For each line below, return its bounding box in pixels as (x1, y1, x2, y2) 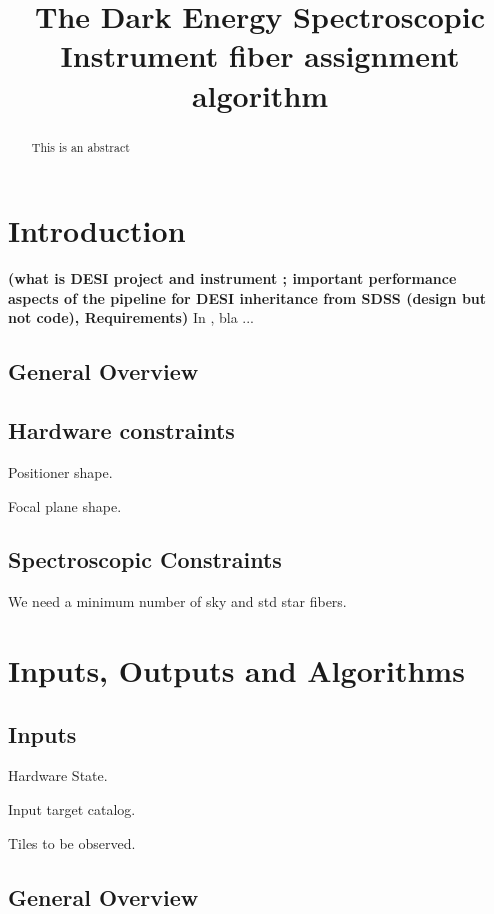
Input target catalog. (8, 799, 136, 820)
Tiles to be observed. (8, 832, 136, 853)
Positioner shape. (8, 461, 113, 482)
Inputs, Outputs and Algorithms (8, 650, 465, 691)
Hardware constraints (8, 415, 235, 446)
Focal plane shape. (8, 495, 122, 516)
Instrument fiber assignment (60, 35, 460, 76)
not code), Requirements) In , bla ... (8, 307, 254, 328)
